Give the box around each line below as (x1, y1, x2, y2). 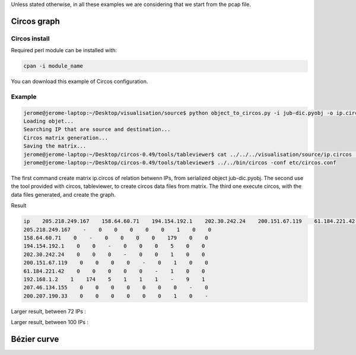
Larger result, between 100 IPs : (11, 319, 89, 326)
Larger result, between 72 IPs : (11, 308, 86, 315)
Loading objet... (23, 118, 74, 124)
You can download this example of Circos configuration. (11, 78, 148, 85)
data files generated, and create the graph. (11, 191, 116, 198)
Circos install (11, 34, 50, 43)
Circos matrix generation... (23, 134, 109, 141)
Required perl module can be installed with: (11, 47, 117, 54)
